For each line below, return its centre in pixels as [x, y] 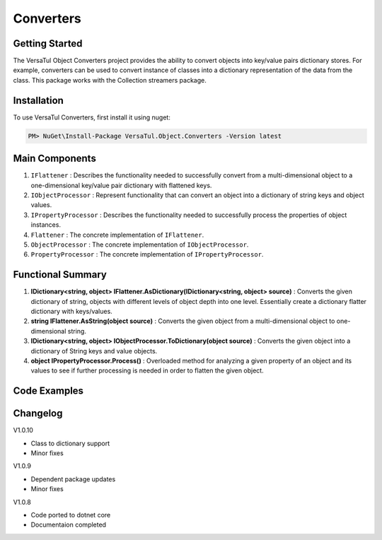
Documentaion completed [68, 525]
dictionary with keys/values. [71, 312]
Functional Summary [60, 275]
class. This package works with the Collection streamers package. [110, 80]
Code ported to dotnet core [71, 515]
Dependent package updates [73, 479]
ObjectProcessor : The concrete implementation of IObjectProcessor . [140, 245]
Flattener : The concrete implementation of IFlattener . [117, 235]
